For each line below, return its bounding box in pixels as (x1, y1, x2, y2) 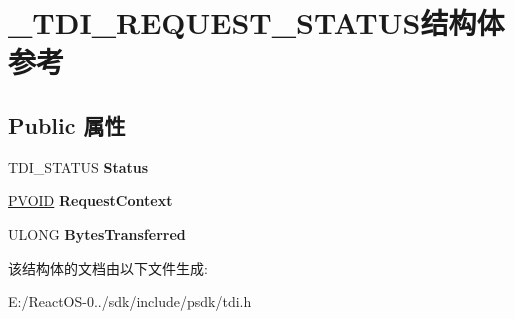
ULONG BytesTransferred (8, 223, 186, 244)
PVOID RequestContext (8, 190, 173, 211)
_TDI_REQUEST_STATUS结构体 (8, 2, 505, 43)
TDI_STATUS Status (8, 156, 149, 177)
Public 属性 (8, 109, 126, 140)
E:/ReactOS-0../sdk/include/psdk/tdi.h (8, 291, 252, 312)
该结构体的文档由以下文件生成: (8, 257, 208, 278)
